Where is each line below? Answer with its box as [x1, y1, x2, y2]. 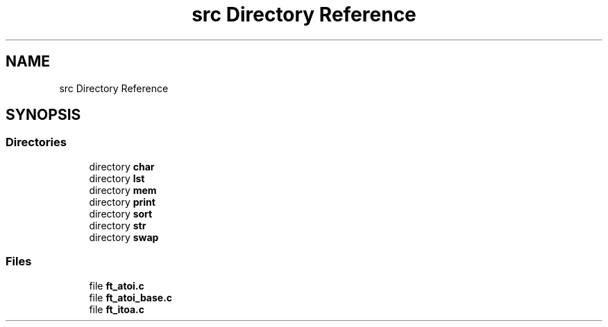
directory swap [89, 231, 159, 243]
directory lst [89, 172, 145, 184]
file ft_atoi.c [89, 279, 144, 292]
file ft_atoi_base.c [89, 291, 173, 303]
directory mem [89, 184, 157, 196]
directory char [89, 160, 155, 173]
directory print [89, 195, 155, 208]
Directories [6, 135, 67, 150]
